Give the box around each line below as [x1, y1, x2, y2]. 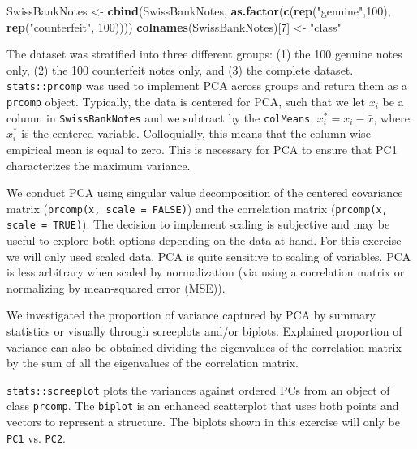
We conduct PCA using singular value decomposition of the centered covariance [6, 184, 403, 201]
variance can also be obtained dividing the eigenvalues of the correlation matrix [6, 338, 402, 355]
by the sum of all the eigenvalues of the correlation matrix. [6, 354, 299, 371]
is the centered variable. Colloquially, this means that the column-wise [21, 125, 371, 142]
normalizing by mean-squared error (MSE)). [6, 279, 226, 296]
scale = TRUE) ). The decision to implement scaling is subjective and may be [6, 216, 390, 233]
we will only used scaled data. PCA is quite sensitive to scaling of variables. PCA [6, 247, 411, 264]
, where [373, 109, 410, 126]
